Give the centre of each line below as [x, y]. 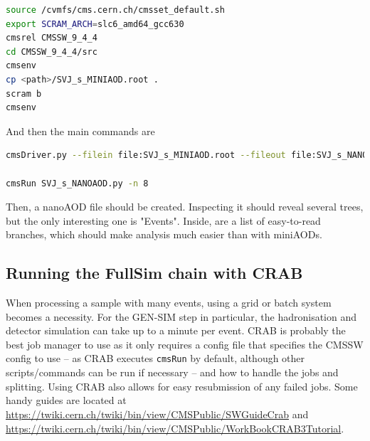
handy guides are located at [66, 400]
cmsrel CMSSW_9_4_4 [52, 38]
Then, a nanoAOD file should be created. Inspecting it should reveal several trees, [185, 207]
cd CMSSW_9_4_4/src [52, 52]
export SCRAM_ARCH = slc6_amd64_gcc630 [95, 24]
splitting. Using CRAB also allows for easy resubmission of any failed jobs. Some [182, 386]
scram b [24, 94]
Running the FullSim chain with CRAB [154, 273]
